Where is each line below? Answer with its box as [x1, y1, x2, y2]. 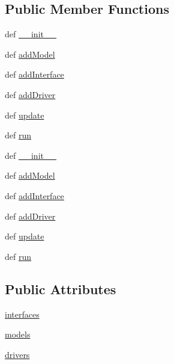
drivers [5, 348, 30, 360]
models [5, 328, 31, 341]
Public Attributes [5, 279, 116, 298]
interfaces [5, 307, 40, 320]
